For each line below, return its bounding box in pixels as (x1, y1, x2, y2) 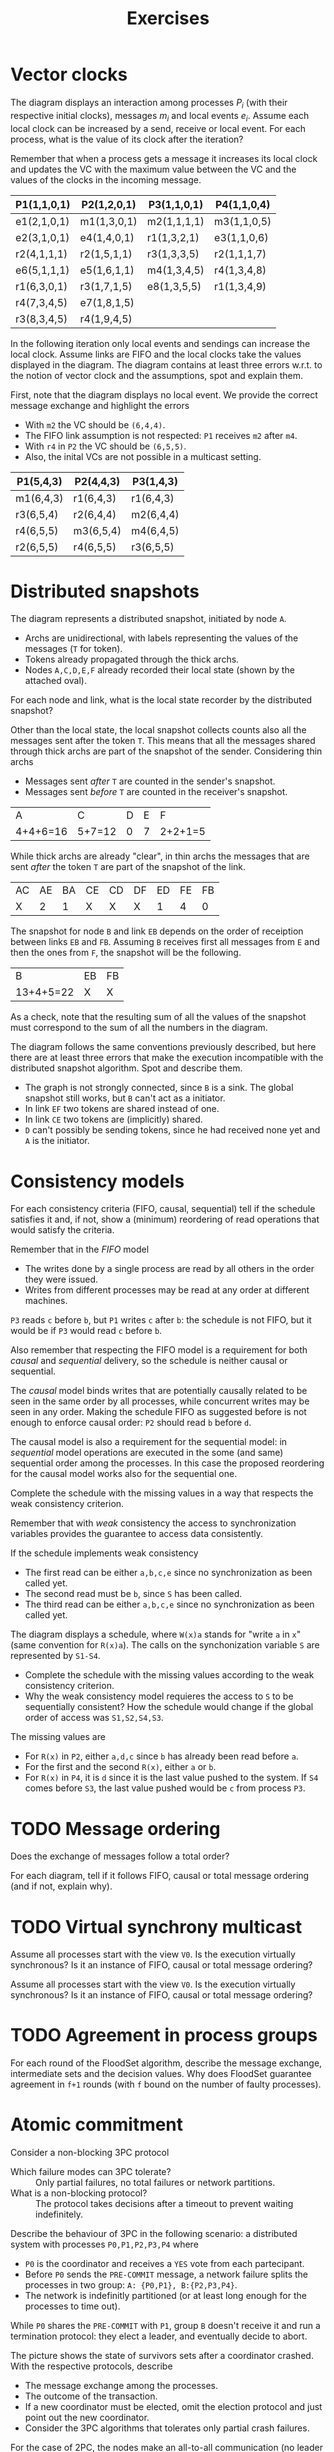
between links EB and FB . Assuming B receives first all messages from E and (10, 936, 320, 948)
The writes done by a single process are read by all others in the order (24, 1263, 315, 1275)
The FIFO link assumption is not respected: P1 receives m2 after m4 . (24, 429, 298, 441)
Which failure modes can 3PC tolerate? (10, 2166, 172, 2178)
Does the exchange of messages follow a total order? (10, 1850, 230, 1862)
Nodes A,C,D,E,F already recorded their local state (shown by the (24, 664, 295, 676)
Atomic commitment (10, 2113, 184, 2136)
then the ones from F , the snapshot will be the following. (10, 947, 242, 959)
